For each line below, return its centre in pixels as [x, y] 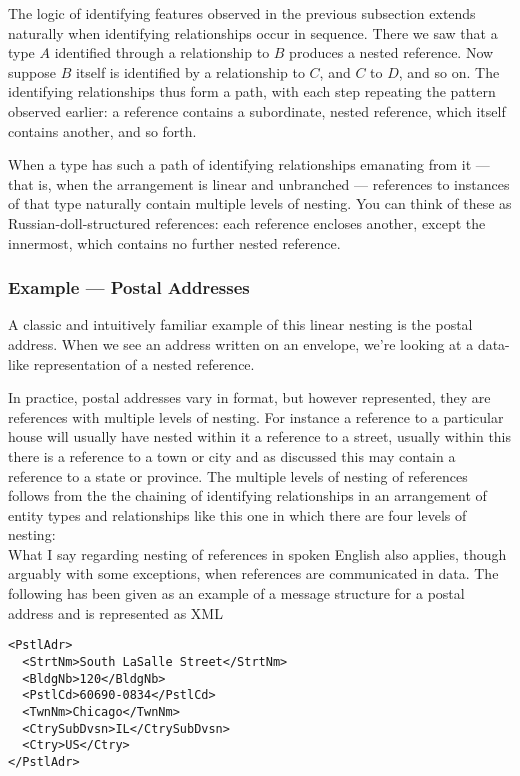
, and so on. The [449, 71]
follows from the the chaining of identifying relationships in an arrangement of [247, 495]
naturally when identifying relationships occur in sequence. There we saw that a [253, 32]
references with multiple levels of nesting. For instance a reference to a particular [256, 416]
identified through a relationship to [162, 52]
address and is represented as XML [115, 612]
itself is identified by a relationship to [190, 71]
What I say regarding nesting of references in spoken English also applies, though [257, 553]
